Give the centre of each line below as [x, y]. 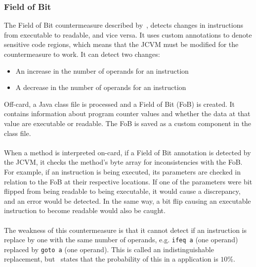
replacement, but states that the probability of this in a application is [111, 259]
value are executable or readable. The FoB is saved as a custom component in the [128, 123]
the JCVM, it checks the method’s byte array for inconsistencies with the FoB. [123, 162]
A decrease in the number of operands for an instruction [101, 87]
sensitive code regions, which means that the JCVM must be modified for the [121, 44]
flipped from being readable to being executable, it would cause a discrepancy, [122, 191]
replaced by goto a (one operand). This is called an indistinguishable [109, 249]
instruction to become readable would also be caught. [85, 210]
